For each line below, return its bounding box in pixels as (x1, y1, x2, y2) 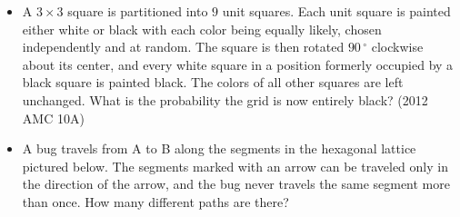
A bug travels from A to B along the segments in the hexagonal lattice (22, 139, 416, 158)
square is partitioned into (67, 2, 208, 20)
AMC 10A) (22, 108, 85, 127)
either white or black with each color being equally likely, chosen (22, 19, 382, 38)
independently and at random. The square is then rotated (22, 37, 345, 56)
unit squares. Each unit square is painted (222, 2, 451, 20)
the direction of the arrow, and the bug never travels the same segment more (22, 174, 450, 193)
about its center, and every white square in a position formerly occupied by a (22, 54, 454, 74)
